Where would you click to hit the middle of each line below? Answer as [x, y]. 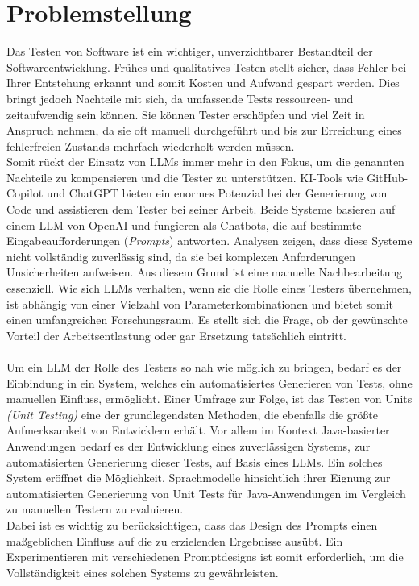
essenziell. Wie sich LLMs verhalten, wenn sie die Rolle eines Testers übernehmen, [209, 288]
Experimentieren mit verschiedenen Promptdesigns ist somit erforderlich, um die [205, 557]
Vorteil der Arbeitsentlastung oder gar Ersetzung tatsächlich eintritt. [176, 335]
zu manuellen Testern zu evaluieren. [95, 509]
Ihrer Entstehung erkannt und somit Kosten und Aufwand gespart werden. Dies [203, 83]
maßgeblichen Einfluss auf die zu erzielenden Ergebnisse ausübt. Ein [175, 540]
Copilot [25, 193]
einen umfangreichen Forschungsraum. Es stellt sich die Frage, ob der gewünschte [207, 320]
